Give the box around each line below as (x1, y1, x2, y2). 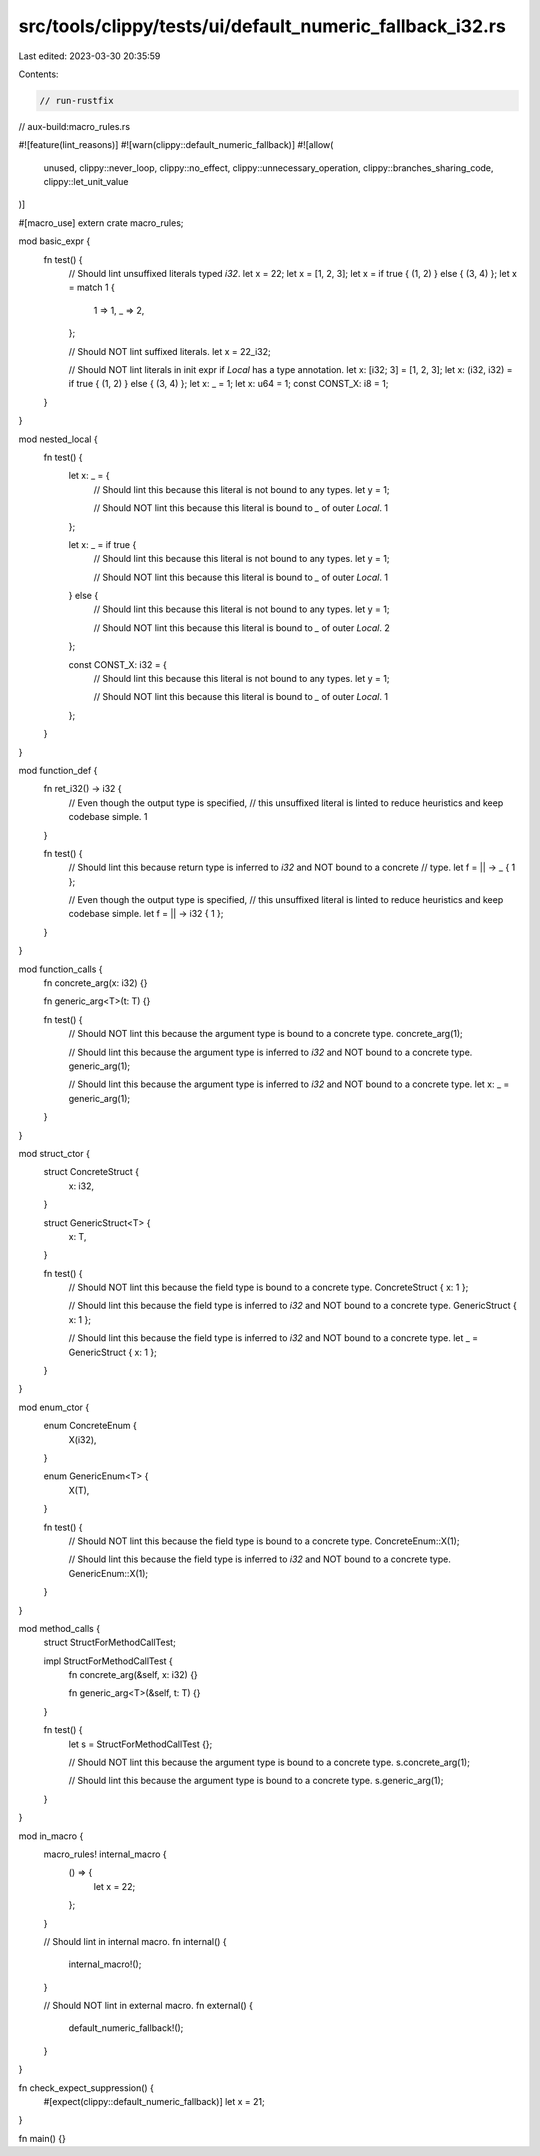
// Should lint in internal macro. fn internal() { (43, 1935, 227, 1947)
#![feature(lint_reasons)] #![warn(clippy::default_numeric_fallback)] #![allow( (18, 139, 334, 151)
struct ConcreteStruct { (43, 1166, 140, 1178)
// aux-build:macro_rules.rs (18, 120, 130, 132)
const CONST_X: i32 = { (68, 658, 167, 670)
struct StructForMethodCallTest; (43, 1636, 177, 1649)
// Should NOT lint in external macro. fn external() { (43, 2000, 254, 2012)
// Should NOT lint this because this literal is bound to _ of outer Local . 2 (93, 621, 390, 634)
